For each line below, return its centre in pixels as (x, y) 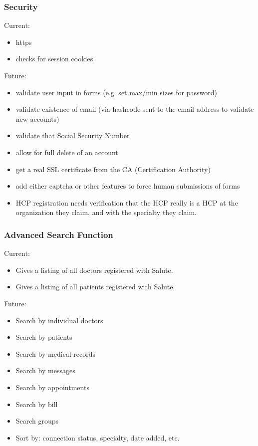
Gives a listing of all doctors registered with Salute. (94, 270)
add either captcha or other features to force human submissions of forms (128, 186)
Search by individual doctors (59, 320)
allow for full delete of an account (67, 152)
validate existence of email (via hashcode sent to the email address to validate (135, 109)
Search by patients (44, 337)
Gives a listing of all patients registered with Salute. (95, 287)
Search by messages (45, 370)
